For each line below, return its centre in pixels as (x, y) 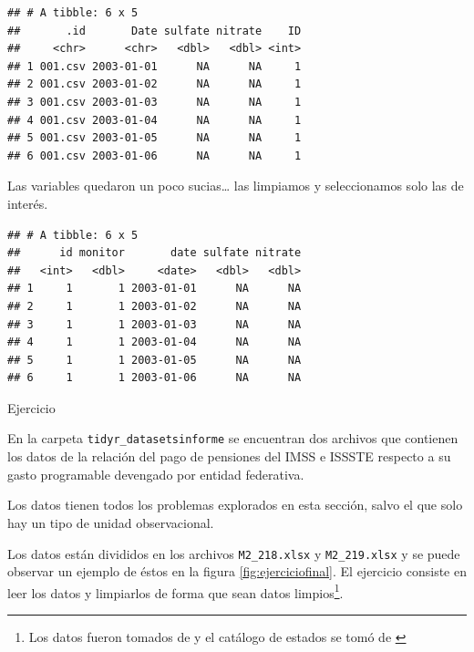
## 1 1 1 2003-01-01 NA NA (155, 289)
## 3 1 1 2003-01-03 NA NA (155, 324)
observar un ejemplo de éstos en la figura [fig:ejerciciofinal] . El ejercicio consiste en (237, 571)
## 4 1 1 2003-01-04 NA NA (155, 342)
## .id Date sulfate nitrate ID (155, 31)
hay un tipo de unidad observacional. (111, 522)
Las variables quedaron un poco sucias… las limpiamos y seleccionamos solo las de (236, 186)
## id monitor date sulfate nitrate (155, 253)
